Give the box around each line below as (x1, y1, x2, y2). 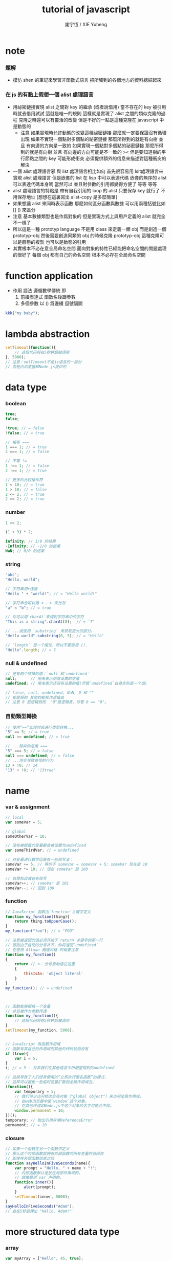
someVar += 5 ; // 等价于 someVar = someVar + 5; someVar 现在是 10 (5, 862, 147, 867)
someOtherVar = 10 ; (5, 834, 47, 839)
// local (5, 815, 24, 820)
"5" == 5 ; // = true (5, 729, 50, 735)
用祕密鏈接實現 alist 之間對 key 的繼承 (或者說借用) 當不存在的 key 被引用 (12, 104, 166, 110)
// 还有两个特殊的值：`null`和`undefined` (5, 671, 90, 677)
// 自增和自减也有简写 (5, 876, 47, 881)
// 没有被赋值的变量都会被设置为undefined (5, 843, 87, 848)
